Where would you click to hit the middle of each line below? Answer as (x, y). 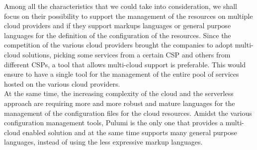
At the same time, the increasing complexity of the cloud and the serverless (119, 93)
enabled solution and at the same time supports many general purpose (130, 132)
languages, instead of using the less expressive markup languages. (103, 142)
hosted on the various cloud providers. (62, 83)
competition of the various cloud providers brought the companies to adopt (119, 45)
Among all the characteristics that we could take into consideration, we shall (121, 6)
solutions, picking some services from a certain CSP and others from (127, 54)
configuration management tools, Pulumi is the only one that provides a (114, 123)
